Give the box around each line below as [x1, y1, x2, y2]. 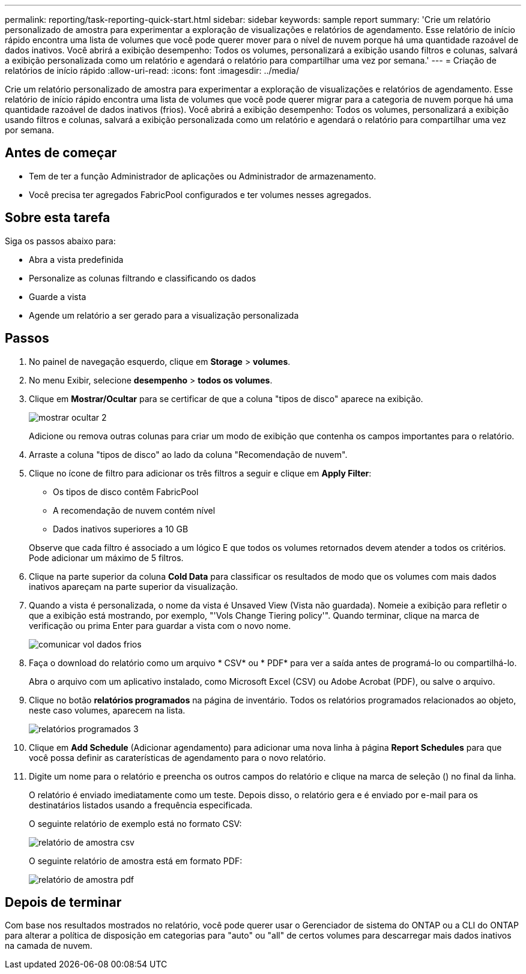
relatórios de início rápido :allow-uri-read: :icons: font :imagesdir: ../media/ [5, 65, 299, 76]
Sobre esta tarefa [5, 210, 110, 226]
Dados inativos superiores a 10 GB [53, 523, 189, 534]
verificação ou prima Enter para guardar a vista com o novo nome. [29, 620, 291, 631]
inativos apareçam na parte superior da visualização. [29, 581, 238, 592]
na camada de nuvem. [5, 940, 92, 951]
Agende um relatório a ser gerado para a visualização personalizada [29, 310, 299, 320]
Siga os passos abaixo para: [5, 235, 116, 246]
